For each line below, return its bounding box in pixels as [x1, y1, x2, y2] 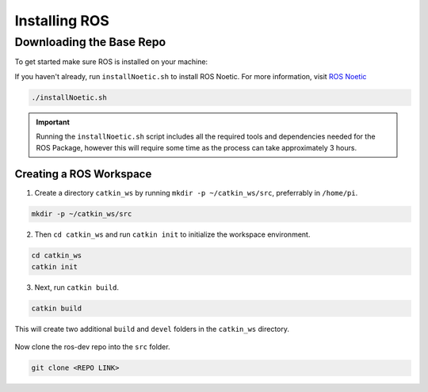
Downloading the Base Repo [14, 35, 166, 49]
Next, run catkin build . [34, 282, 119, 292]
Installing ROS [14, 12, 110, 29]
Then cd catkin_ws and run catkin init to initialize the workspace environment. [34, 230, 311, 239]
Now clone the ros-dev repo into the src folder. [14, 342, 170, 352]
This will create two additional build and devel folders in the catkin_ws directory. [14, 324, 289, 333]
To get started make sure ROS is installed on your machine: [14, 57, 208, 67]
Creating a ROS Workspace [14, 167, 152, 181]
